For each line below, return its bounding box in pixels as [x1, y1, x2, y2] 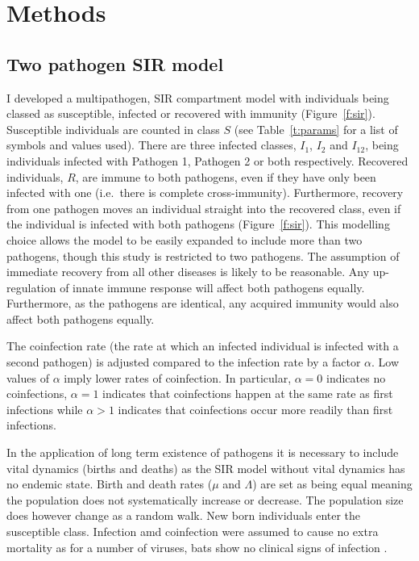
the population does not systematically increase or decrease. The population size [6, 491, 404, 508]
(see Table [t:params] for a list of [234, 120, 398, 137]
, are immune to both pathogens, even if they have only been [75, 168, 376, 185]
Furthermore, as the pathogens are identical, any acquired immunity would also [6, 295, 399, 312]
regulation [6, 278, 56, 295]
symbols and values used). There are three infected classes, [6, 136, 297, 153]
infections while [6, 400, 83, 417]
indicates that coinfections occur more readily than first [118, 400, 393, 417]
